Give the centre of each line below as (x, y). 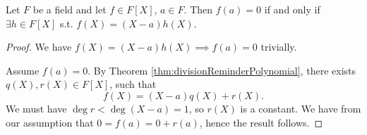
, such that (133, 84)
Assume (23, 70)
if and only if (292, 9)
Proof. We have (39, 47)
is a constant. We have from (301, 108)
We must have (36, 108)
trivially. (279, 47)
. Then (198, 9)
